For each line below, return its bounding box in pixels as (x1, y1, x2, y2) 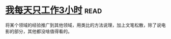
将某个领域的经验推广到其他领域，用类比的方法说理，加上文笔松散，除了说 (5, 22, 161, 28)
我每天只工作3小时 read (5, 4, 102, 16)
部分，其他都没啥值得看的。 (14, 28, 72, 34)
